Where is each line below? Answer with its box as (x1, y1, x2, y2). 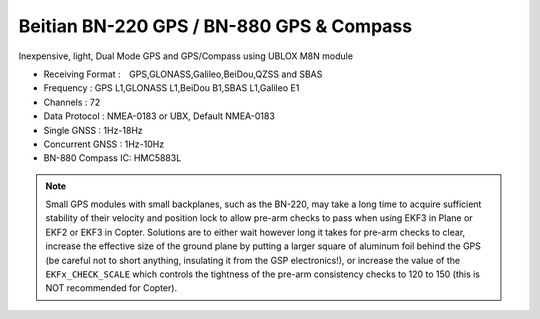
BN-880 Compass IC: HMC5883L (43, 152, 182, 164)
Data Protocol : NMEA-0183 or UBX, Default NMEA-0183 (43, 110, 275, 122)
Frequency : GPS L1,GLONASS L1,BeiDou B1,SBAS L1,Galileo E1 (43, 82, 300, 94)
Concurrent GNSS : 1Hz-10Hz (43, 138, 165, 150)
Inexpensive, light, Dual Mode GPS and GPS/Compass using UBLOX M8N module (18, 50, 354, 62)
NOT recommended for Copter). (45, 282, 178, 294)
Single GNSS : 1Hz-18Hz (43, 124, 144, 136)
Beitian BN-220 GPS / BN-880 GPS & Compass (18, 15, 413, 37)
